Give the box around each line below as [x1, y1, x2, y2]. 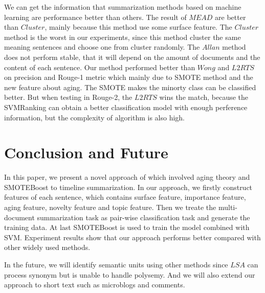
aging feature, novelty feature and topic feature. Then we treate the [4, 202, 216, 213]
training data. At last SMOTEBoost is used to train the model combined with [4, 222, 250, 233]
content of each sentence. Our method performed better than [4, 61, 195, 72]
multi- [218, 202, 237, 213]
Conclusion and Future [4, 142, 168, 163]
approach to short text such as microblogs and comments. [4, 279, 185, 290]
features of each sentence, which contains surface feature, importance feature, [4, 192, 246, 202]
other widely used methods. [4, 242, 91, 253]
